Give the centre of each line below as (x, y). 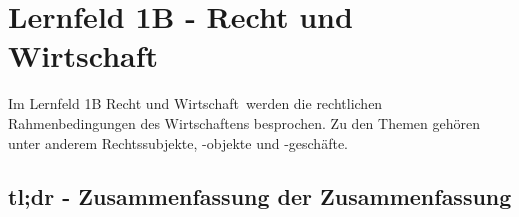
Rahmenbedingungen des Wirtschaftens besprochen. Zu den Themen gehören (244, 122)
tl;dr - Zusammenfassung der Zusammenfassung (260, 196)
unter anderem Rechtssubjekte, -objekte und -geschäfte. (178, 142)
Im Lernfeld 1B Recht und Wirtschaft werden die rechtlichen (195, 103)
